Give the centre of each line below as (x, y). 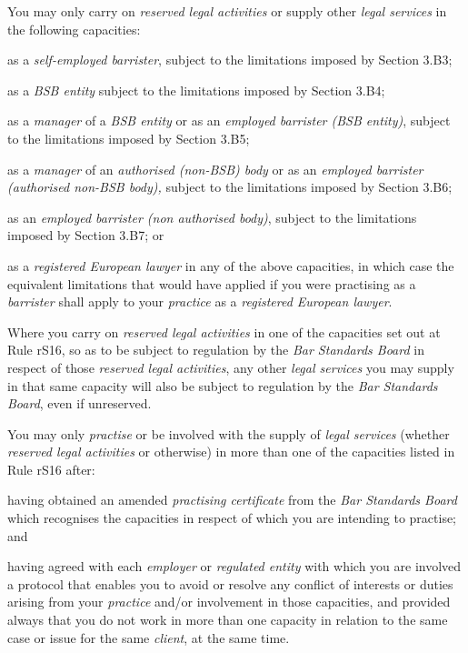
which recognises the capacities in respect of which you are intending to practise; (232, 518)
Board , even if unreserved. (80, 403)
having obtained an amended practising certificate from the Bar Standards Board (232, 500)
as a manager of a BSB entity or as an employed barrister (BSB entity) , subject (229, 121)
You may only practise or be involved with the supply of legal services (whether (229, 433)
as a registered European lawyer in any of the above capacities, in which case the (231, 265)
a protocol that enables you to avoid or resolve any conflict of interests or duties (230, 583)
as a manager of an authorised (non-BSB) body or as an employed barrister (215, 169)
